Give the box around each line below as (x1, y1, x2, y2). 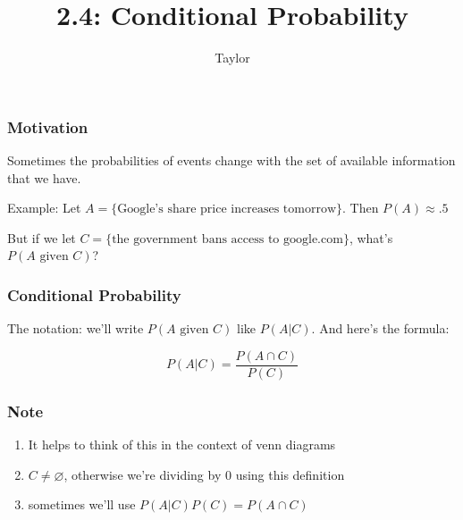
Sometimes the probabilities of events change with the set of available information (7, 151, 456, 170)
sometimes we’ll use (28, 495, 136, 514)
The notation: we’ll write (7, 319, 144, 338)
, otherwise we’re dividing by (63, 465, 222, 483)
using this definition (235, 465, 345, 483)
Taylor (215, 48, 250, 67)
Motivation (7, 115, 88, 138)
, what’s (349, 228, 393, 247)
